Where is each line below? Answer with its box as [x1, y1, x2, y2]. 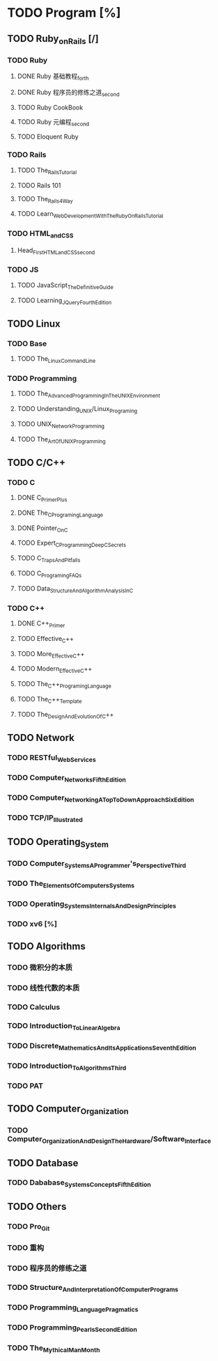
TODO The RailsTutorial [17, 166, 77, 176]
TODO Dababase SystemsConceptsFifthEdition [7, 1178, 151, 1189]
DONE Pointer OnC [17, 524, 68, 534]
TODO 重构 [7, 1243, 45, 1253]
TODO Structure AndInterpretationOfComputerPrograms [7, 1283, 179, 1293]
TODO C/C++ [7, 456, 66, 468]
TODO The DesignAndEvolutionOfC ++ [17, 710, 114, 720]
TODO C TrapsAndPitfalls [17, 554, 81, 564]
